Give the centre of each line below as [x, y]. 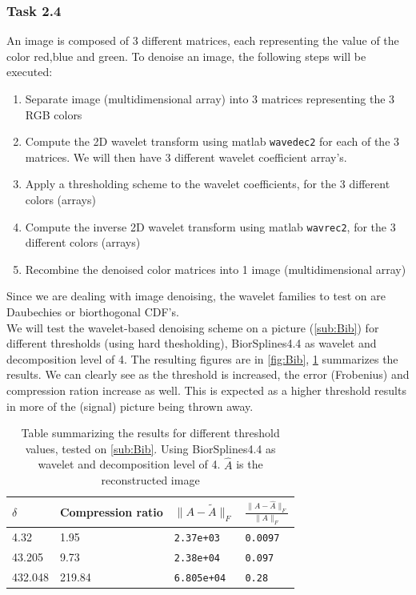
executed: [30, 72]
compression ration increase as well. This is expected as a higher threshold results [206, 390]
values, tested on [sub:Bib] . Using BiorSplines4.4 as [150, 448]
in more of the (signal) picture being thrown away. [130, 406]
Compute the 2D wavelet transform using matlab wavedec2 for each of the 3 [212, 141]
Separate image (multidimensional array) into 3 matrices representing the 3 [210, 98]
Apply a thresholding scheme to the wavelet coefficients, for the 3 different [208, 184]
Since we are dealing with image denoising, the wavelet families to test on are [196, 296]
